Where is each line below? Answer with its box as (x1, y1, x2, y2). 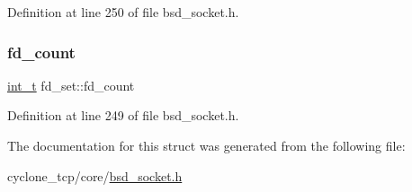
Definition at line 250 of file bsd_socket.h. (7, 3, 239, 21)
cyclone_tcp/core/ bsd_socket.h (7, 166, 183, 185)
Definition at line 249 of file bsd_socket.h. (7, 106, 239, 125)
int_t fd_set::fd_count (7, 75, 135, 94)
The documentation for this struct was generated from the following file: (7, 136, 406, 154)
